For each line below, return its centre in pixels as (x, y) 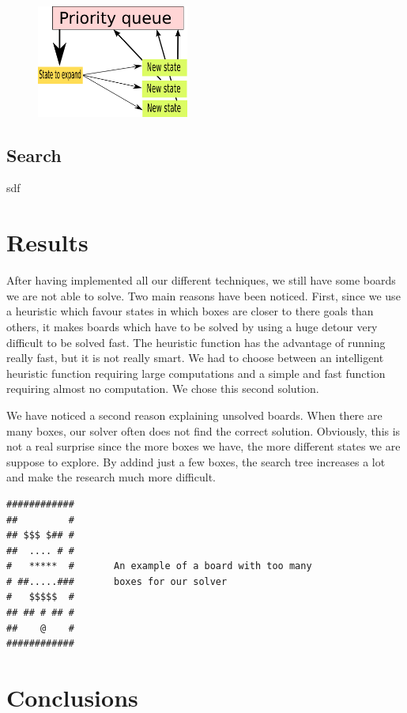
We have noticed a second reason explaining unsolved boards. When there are (194, 415)
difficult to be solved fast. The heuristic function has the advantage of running (196, 342)
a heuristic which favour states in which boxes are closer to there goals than (190, 311)
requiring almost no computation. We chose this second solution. (163, 389)
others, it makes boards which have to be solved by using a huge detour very (192, 326)
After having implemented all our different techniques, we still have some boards (201, 280)
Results (47, 242)
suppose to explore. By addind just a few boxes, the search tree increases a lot (196, 461)
